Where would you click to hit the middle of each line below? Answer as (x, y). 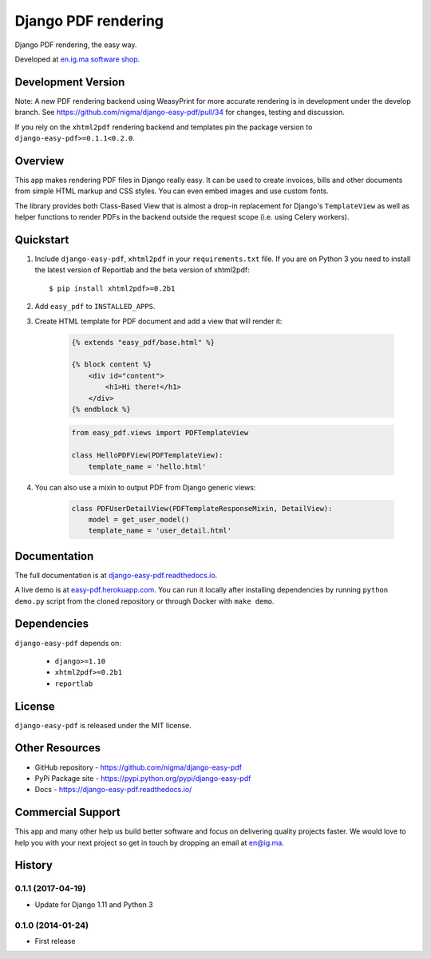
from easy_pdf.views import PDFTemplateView (160, 433)
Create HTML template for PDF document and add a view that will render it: (158, 321)
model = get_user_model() (139, 519)
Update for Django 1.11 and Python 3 (94, 904)
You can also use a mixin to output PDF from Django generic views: (145, 487)
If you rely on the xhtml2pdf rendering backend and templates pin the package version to (164, 127)
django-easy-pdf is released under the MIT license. (103, 725)
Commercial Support (68, 812)
